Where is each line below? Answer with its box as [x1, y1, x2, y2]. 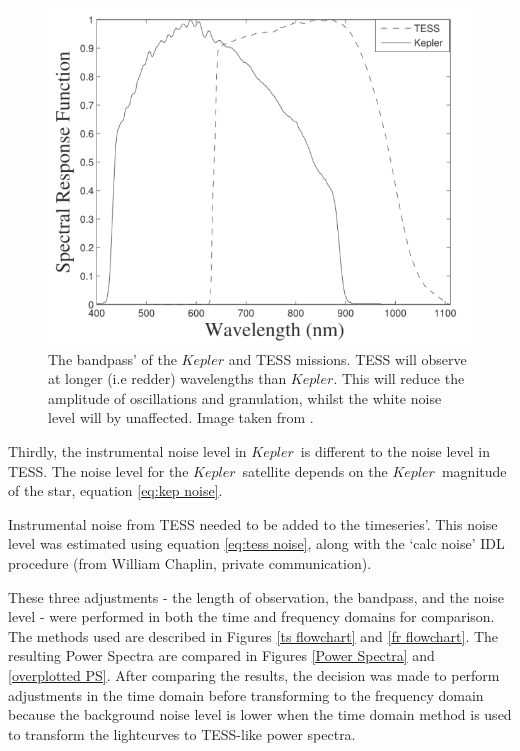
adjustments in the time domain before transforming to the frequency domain [8, 684, 484, 705]
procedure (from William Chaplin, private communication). [8, 552, 372, 573]
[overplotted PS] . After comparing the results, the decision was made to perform [8, 664, 500, 685]
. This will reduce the [333, 368, 465, 389]
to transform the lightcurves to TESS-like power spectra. [8, 723, 356, 744]
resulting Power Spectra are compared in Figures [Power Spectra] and [8, 645, 435, 666]
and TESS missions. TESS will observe [228, 348, 467, 369]
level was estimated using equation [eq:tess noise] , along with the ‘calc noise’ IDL [8, 533, 505, 554]
